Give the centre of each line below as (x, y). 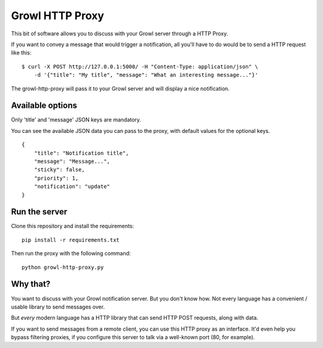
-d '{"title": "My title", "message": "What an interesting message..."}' (146, 75)
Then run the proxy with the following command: (71, 253)
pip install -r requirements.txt (71, 240)
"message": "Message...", (72, 161)
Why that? (31, 284)
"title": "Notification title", (81, 153)
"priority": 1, (56, 178)
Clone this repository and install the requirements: (73, 226)
